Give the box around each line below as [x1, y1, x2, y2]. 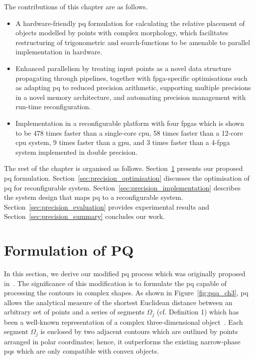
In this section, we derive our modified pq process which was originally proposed [4, 268, 246, 278]
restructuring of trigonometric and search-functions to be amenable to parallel [15, 37, 250, 47]
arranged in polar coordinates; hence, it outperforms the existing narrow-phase [4, 336, 241, 346]
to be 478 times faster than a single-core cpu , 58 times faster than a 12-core [15, 127, 243, 138]
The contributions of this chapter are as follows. [4, 1, 148, 11]
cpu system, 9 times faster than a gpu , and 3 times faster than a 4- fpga [15, 137, 230, 147]
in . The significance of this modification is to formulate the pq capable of [4, 278, 227, 288]
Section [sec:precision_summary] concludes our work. [4, 211, 165, 221]
